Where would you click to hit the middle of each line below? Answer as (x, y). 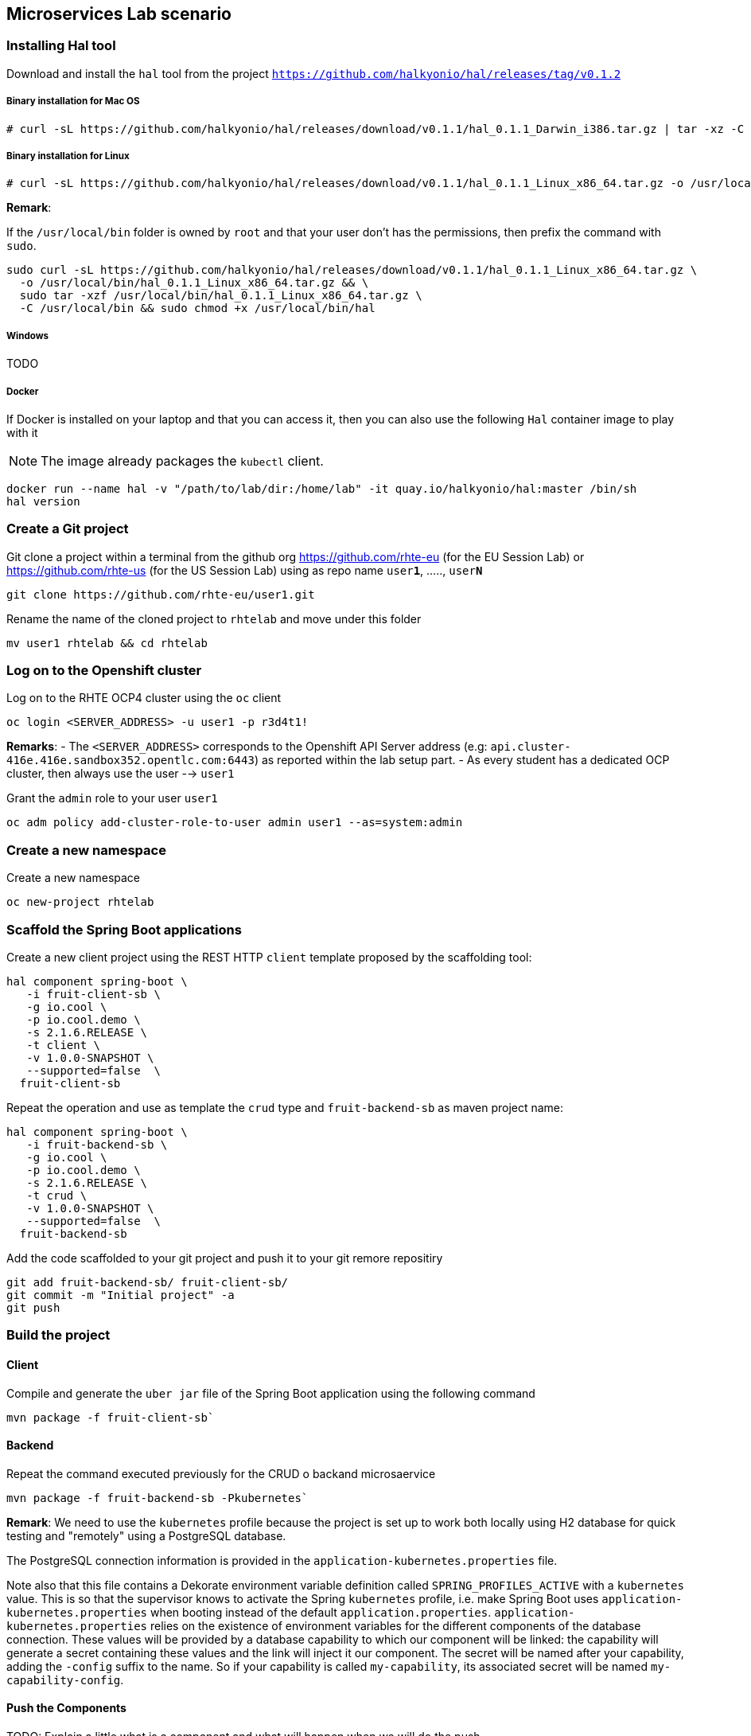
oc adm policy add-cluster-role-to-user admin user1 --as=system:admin (235, 823)
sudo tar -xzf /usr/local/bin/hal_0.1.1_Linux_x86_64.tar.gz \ (221, 296)
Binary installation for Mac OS (73, 101)
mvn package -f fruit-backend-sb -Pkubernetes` (158, 1498)
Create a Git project (68, 529)
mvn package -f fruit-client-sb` (111, 1417)
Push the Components (66, 1708)
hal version (43, 501)
